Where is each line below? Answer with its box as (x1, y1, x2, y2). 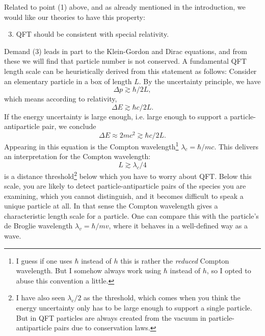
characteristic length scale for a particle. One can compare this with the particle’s (4, 210, 259, 221)
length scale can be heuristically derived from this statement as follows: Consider (4, 65, 257, 76)
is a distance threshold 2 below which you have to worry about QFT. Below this (4, 169, 252, 181)
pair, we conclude (42, 121, 96, 132)
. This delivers (214, 141, 258, 151)
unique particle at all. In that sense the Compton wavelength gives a (4, 200, 218, 211)
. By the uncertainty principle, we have (139, 75, 261, 86)
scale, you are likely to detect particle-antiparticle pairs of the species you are (4, 180, 246, 191)
